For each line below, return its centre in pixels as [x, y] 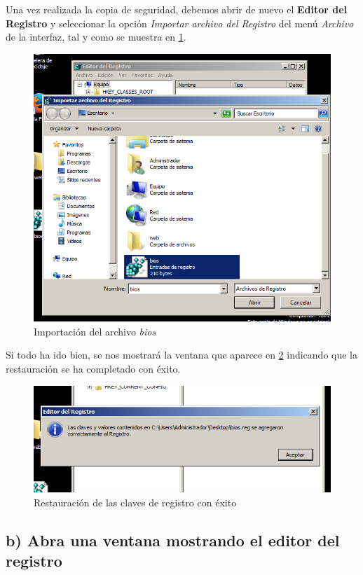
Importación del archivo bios [95, 331]
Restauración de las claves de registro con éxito [135, 502]
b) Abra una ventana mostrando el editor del [173, 540]
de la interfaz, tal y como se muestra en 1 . [96, 37]
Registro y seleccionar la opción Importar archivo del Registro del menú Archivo [180, 23]
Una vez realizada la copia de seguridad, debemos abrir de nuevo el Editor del [177, 9]
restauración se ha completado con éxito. [93, 369]
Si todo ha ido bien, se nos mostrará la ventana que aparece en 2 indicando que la [182, 355]
